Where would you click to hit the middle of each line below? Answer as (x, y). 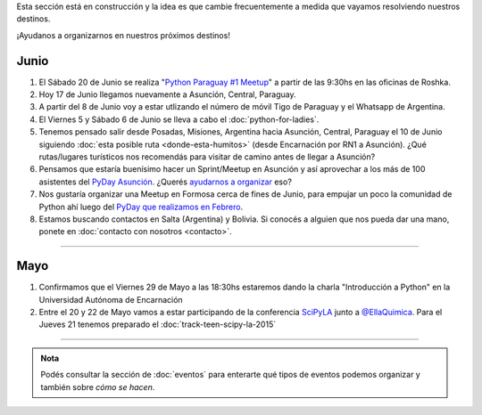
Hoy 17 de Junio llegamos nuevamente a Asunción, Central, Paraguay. (167, 94)
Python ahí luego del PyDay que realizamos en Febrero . (141, 207)
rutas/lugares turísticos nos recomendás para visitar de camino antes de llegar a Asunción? (207, 157)
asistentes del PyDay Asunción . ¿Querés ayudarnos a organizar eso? (165, 182)
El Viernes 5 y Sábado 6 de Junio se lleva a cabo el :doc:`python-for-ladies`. (179, 119)
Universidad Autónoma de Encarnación (111, 299)
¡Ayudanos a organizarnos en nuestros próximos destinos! (124, 35)
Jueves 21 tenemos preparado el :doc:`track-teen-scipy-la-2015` (158, 324)
